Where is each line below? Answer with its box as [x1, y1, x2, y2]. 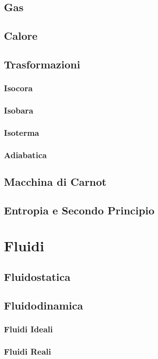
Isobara [4, 104, 34, 116]
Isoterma [4, 126, 39, 138]
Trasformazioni [4, 56, 80, 71]
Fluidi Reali [4, 345, 51, 357]
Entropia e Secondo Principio [4, 202, 155, 217]
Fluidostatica [4, 269, 70, 284]
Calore [4, 28, 37, 43]
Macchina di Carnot [4, 174, 106, 189]
